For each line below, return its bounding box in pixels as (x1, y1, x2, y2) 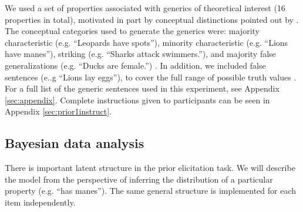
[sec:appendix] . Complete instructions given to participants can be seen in (5, 93, 270, 106)
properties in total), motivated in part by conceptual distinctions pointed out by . (5, 13, 299, 25)
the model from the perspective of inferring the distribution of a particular (5, 173, 273, 185)
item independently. (5, 196, 76, 208)
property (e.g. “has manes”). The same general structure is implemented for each (5, 184, 297, 197)
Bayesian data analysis (5, 134, 144, 152)
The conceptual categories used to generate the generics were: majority (5, 25, 260, 37)
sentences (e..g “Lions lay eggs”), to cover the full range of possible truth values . (5, 70, 297, 83)
